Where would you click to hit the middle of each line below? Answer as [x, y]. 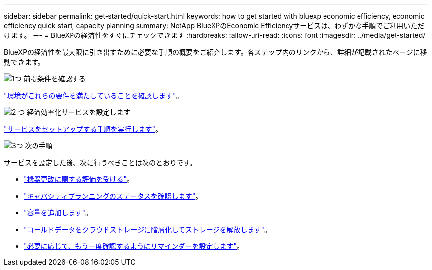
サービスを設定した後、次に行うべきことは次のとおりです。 [100, 162]
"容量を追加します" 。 [58, 213]
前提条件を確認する [54, 79]
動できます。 [24, 62]
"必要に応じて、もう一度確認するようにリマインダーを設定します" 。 [134, 246]
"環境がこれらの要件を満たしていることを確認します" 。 [93, 95]
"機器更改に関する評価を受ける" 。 [79, 179]
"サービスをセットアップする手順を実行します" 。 [83, 129]
